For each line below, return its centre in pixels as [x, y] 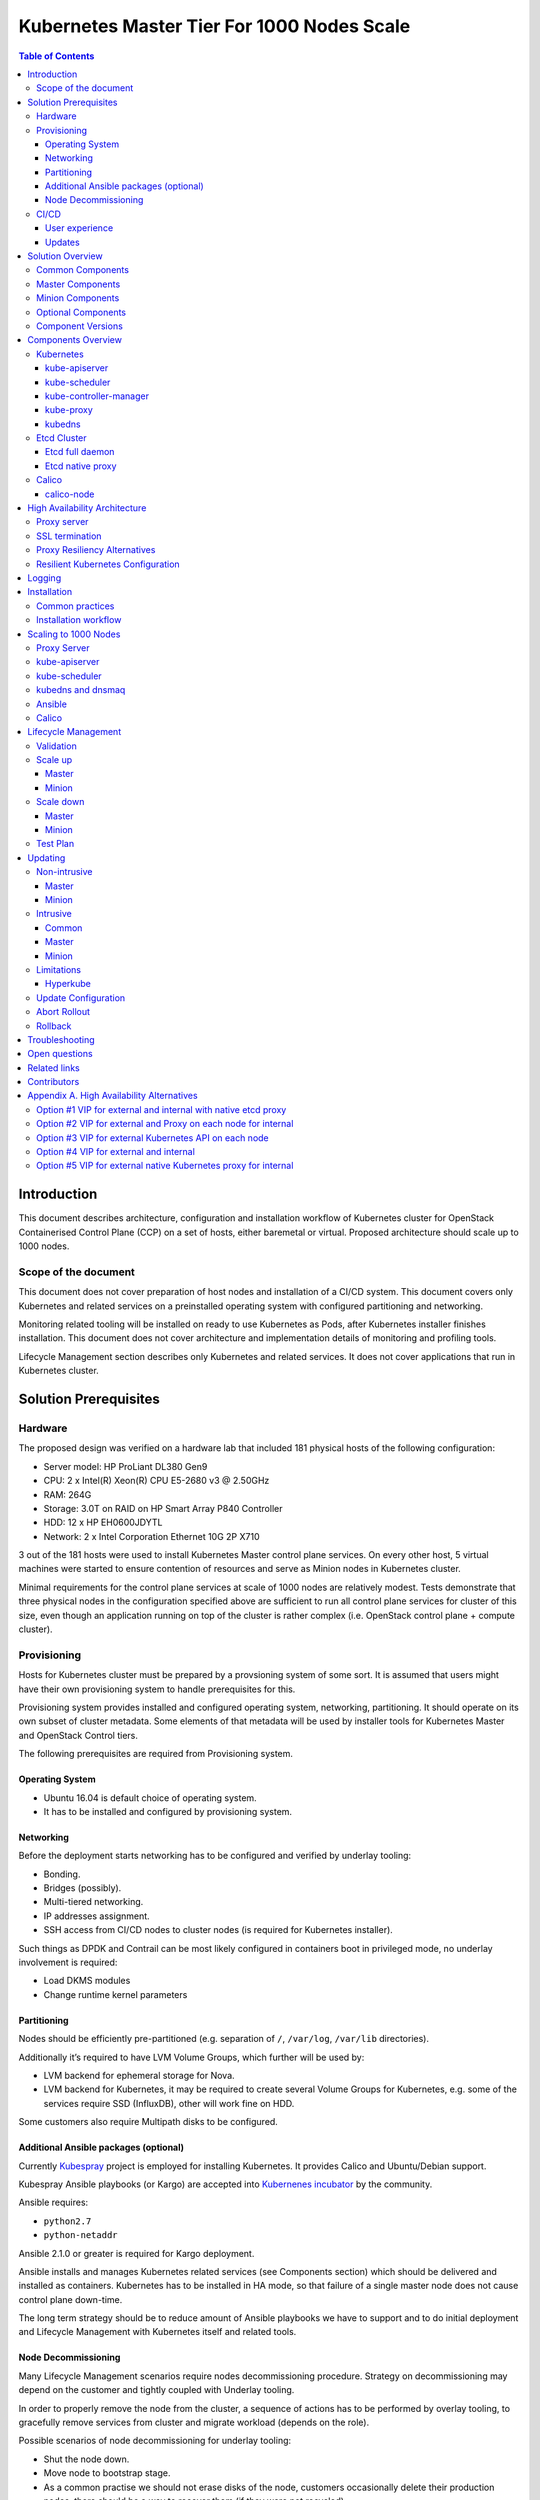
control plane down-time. [70, 2299]
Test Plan [55, 844]
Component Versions [80, 326]
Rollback [54, 1026]
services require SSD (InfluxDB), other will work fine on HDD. [169, 2103]
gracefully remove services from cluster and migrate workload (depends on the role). [194, 2422]
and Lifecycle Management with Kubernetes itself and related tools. [157, 2332]
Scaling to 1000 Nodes [74, 634]
